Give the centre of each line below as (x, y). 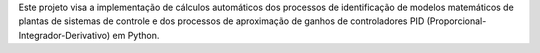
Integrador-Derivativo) (64, 35)
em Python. (136, 35)
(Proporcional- (456, 21)
